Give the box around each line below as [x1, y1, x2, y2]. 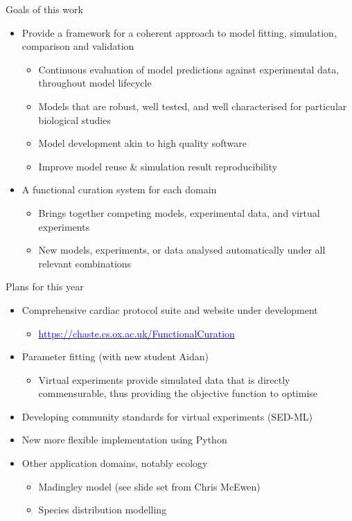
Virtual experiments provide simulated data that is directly [38, 372, 290, 387]
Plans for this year [6, 279, 84, 294]
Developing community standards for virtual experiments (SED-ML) [21, 409, 313, 423]
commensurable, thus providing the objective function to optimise [38, 386, 318, 400]
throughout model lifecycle [38, 76, 152, 90]
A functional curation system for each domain [21, 182, 217, 197]
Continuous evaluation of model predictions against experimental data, [38, 62, 340, 76]
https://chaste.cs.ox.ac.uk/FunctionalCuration [38, 326, 235, 340]
